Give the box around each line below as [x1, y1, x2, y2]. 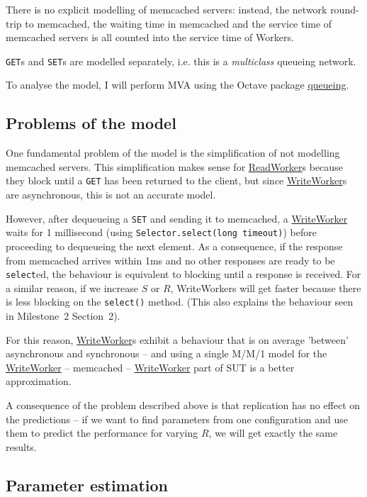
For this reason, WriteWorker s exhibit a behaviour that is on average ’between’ [6, 332, 349, 347]
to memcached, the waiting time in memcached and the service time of [25, 16, 332, 30]
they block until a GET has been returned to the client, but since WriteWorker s [6, 173, 347, 188]
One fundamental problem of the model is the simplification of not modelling [6, 145, 340, 160]
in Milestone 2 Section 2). [6, 308, 120, 323]
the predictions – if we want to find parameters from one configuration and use [6, 411, 349, 426]
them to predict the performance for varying [6, 425, 198, 440]
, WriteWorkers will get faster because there [170, 280, 361, 295]
